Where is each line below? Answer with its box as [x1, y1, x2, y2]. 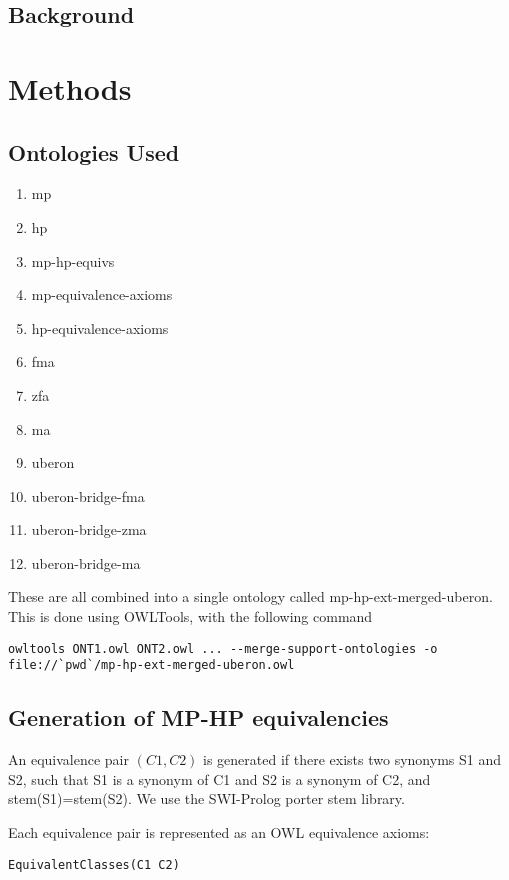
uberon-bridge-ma [31, 552, 141, 573]
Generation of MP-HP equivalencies [8, 702, 389, 733]
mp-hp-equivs [31, 250, 115, 271]
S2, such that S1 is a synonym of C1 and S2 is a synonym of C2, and [8, 768, 431, 789]
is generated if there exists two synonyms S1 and [203, 749, 501, 770]
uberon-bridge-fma [31, 485, 145, 506]
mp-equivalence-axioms [31, 284, 173, 305]
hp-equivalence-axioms [31, 317, 169, 338]
